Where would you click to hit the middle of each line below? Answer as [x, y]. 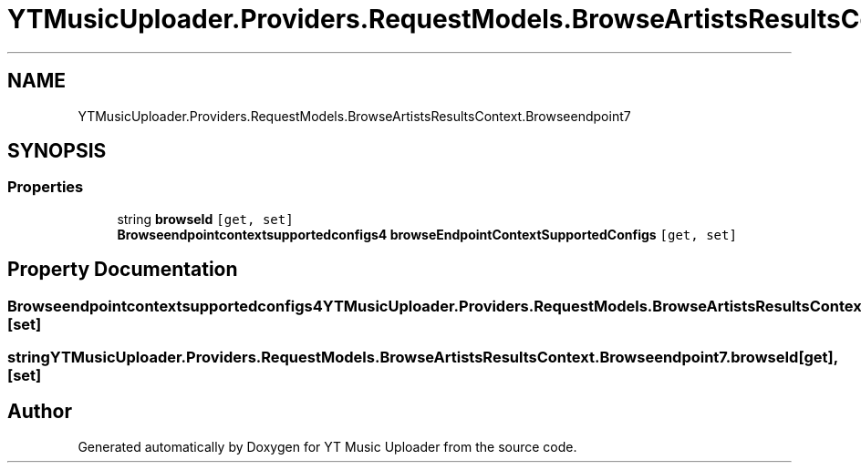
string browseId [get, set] [205, 219]
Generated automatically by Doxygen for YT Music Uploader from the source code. [327, 446]
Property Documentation [123, 270]
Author [40, 412]
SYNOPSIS [57, 151]
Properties [46, 187]
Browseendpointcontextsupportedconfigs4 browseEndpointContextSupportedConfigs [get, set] [427, 234]
